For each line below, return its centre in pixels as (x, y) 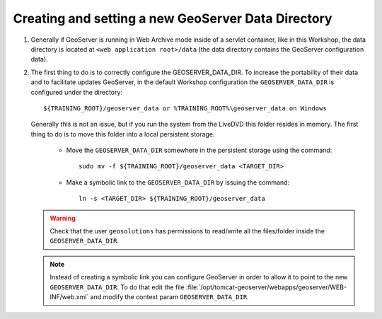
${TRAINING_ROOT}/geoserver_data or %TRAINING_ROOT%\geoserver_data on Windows (185, 108)
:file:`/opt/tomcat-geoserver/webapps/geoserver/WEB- (266, 287)
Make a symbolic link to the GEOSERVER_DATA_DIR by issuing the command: (178, 182)
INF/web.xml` (69, 296)
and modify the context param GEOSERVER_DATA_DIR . (169, 296)
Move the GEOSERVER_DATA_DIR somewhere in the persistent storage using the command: (199, 150)
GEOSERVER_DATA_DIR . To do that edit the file (117, 287)
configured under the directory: (77, 92)
